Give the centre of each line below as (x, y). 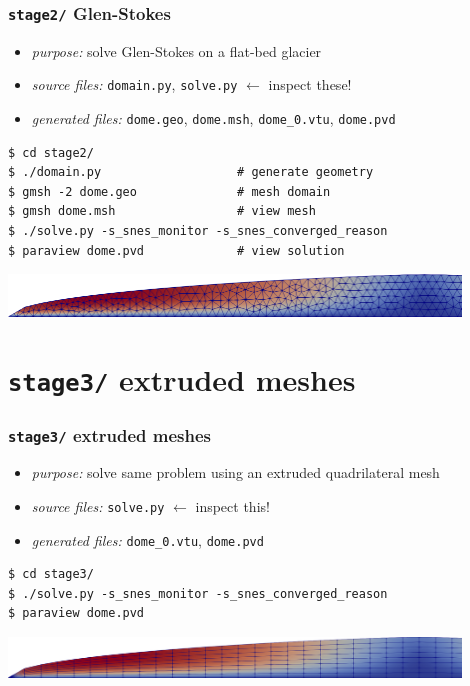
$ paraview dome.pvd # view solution (176, 250)
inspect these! (310, 84)
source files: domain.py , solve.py (134, 84)
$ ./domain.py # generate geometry (191, 172)
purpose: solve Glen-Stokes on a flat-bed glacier (176, 50)
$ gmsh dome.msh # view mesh (162, 211)
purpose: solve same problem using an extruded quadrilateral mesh (235, 472)
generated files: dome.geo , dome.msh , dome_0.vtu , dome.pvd (213, 118)
